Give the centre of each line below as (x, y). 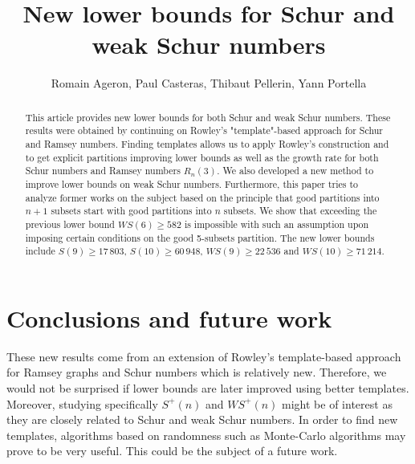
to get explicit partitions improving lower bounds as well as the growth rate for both (202, 157)
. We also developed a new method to (295, 171)
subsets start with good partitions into (131, 211)
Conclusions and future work (169, 317)
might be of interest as (337, 403)
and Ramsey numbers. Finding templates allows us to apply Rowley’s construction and (207, 144)
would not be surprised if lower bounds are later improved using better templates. (208, 388)
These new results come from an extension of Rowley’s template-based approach (204, 356)
